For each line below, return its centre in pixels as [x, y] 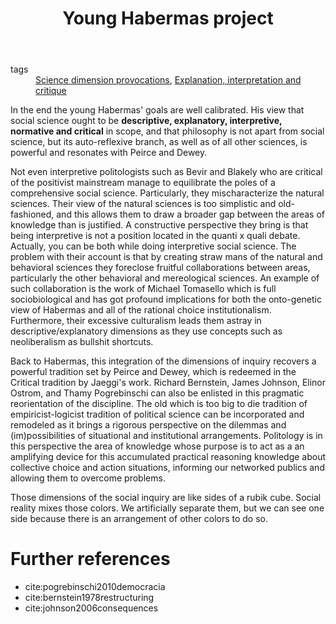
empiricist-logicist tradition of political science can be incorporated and [157, 414]
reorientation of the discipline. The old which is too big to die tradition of [159, 404]
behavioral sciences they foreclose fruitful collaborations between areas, [160, 268]
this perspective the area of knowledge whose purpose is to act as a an [157, 446]
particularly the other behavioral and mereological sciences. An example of [165, 278]
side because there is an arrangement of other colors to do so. [139, 519]
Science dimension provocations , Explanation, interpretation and [168, 80]
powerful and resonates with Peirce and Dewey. [109, 153]
